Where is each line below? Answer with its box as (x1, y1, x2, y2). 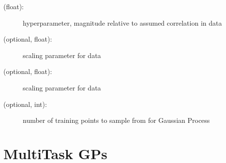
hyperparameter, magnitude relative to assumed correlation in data (23, 17, 222, 28)
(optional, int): (3, 99, 47, 109)
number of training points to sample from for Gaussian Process (23, 115, 210, 125)
